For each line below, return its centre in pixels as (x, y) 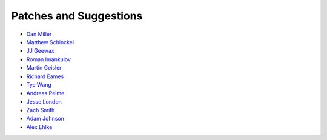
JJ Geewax (40, 51)
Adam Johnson (45, 119)
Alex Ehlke (39, 127)
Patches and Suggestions (77, 16)
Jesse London (44, 102)
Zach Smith (41, 110)
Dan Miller (39, 34)
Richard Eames (45, 76)
